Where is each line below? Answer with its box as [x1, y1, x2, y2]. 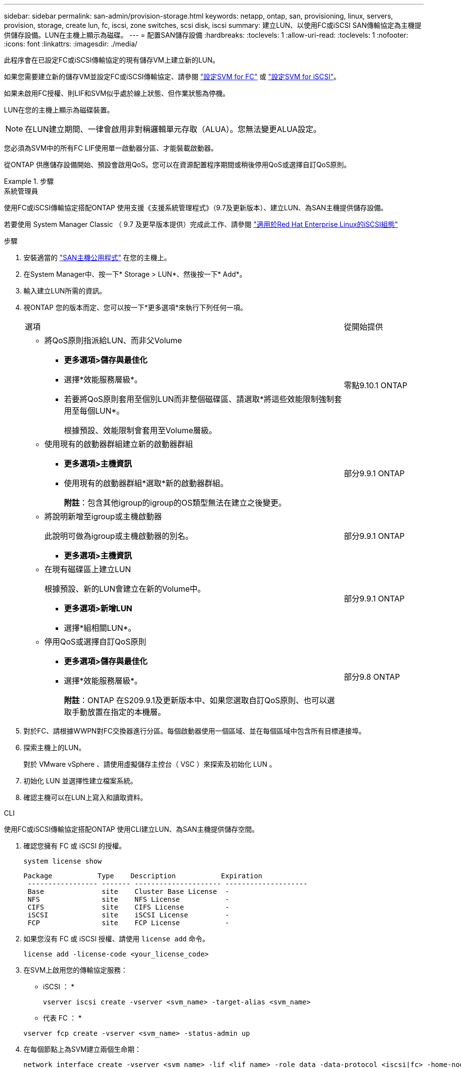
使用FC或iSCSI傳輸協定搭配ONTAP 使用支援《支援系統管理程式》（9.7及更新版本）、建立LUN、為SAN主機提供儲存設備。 [4, 203, 388, 212]
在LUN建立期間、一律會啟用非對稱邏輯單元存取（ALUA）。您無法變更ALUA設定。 [25, 124, 321, 134]
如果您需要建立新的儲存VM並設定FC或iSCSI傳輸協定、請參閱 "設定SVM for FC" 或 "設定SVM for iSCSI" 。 [4, 72, 341, 81]
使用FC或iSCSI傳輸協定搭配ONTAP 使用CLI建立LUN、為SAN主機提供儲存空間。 [4, 825, 259, 833]
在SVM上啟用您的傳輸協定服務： [23, 966, 128, 974]
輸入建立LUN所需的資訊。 [23, 287, 106, 295]
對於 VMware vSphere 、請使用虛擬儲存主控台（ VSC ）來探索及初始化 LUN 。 [23, 760, 276, 768]
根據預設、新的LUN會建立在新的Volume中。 [44, 584, 206, 594]
